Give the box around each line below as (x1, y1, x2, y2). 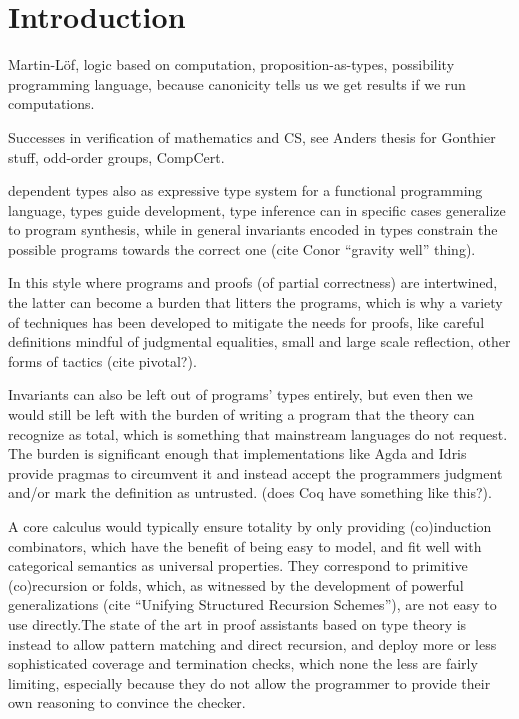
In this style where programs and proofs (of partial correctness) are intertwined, (8, 272, 498, 293)
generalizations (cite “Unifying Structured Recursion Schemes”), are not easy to (8, 594, 497, 615)
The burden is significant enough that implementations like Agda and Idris (8, 443, 467, 464)
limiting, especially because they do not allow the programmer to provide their (8, 672, 491, 693)
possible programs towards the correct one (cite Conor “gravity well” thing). (8, 238, 476, 259)
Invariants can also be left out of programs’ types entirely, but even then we (8, 384, 473, 405)
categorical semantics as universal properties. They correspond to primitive (8, 555, 468, 576)
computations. (8, 93, 95, 114)
